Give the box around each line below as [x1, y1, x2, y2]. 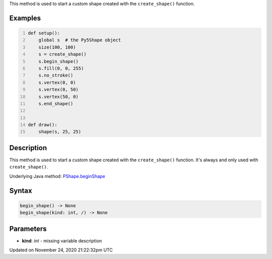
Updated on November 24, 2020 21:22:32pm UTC [9, 247, 113, 253]
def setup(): [28, 30, 60, 36]
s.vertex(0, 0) [38, 80, 76, 85]
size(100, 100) [38, 44, 76, 50]
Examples [9, 14, 41, 22]
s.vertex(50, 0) [38, 94, 79, 99]
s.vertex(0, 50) [38, 87, 79, 93]
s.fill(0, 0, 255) [38, 66, 84, 71]
